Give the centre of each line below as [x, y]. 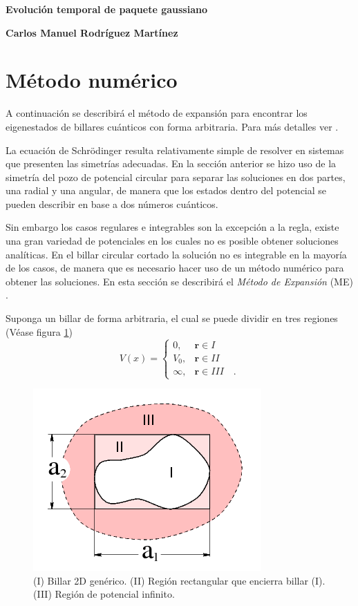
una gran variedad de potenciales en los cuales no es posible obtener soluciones [172, 241]
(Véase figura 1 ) [39, 331]
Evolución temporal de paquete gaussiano [106, 9]
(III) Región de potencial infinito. [104, 594]
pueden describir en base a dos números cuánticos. [112, 203]
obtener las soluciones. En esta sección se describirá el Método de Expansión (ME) [179, 281]
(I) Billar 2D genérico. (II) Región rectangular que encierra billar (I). [179, 580]
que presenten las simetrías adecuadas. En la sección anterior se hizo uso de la [171, 163]
